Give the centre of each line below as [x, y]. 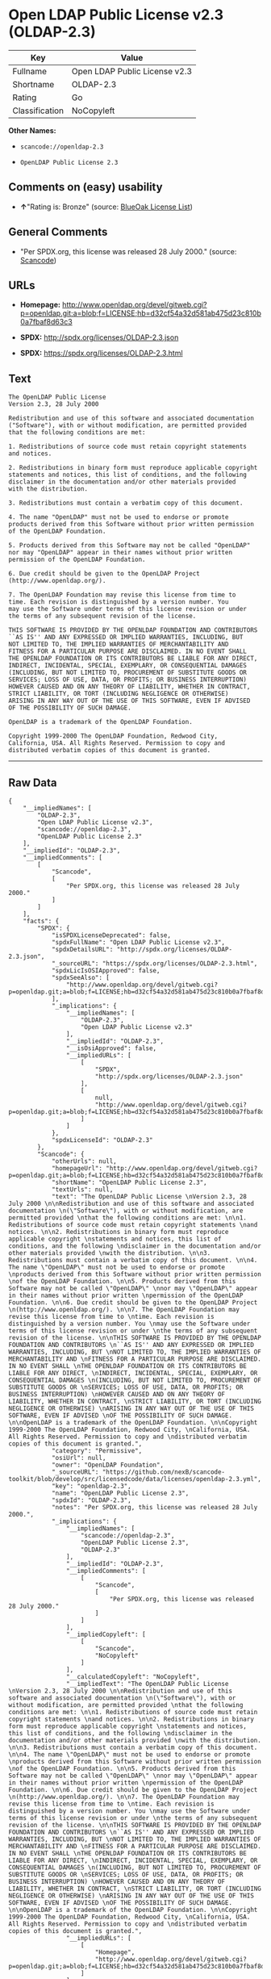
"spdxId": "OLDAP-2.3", [91, 1500]
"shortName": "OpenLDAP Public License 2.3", [129, 1182]
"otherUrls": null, [84, 1161]
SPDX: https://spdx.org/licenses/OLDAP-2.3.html [101, 354]
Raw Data [33, 782]
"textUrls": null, [82, 1190]
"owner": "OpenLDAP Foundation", [107, 1465]
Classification [38, 111]
